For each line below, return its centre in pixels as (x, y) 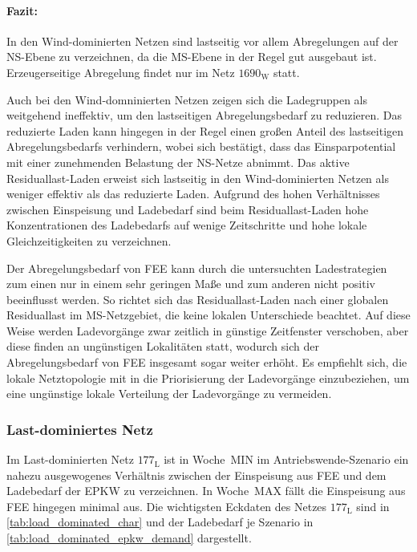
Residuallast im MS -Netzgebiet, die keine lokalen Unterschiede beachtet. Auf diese (208, 315)
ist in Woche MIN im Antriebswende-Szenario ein (286, 459)
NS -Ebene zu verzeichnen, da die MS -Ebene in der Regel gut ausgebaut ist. (192, 57)
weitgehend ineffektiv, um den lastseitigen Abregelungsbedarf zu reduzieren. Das (204, 115)
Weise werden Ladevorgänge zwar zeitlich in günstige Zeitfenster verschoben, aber (208, 330)
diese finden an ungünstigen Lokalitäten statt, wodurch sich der (163, 346)
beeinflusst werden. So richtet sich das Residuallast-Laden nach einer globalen (198, 299)
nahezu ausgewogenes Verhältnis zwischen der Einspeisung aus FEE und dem (196, 475)
